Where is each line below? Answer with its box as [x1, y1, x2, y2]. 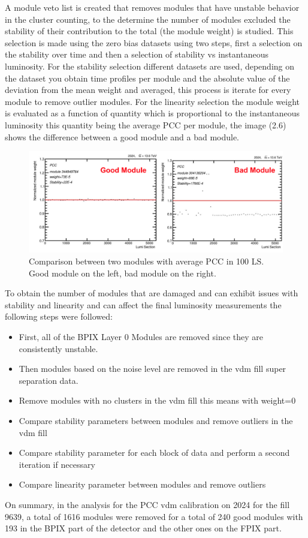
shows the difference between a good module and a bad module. [5, 130, 240, 143]
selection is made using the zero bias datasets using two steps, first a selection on [5, 36, 303, 49]
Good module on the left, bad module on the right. [29, 266, 216, 279]
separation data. [19, 374, 78, 386]
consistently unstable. [19, 342, 98, 354]
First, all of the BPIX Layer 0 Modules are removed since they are [19, 330, 263, 343]
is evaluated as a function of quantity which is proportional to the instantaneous [5, 107, 300, 119]
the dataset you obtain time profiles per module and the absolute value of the [5, 71, 290, 84]
